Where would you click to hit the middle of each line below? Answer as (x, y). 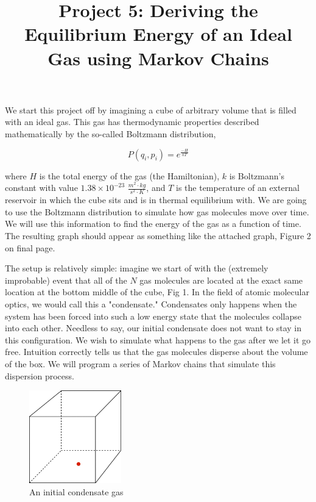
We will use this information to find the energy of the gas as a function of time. (153, 224)
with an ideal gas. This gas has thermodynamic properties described (132, 122)
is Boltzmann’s (257, 175)
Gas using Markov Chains (158, 58)
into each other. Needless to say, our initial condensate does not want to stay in (153, 328)
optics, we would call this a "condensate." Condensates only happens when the (151, 304)
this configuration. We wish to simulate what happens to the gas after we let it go (158, 339)
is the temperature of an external (238, 188)
